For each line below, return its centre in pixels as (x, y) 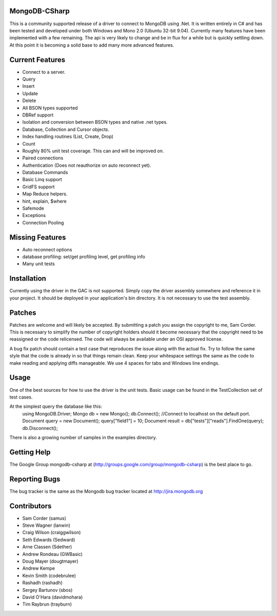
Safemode (33, 208)
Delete (29, 101)
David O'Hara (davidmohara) (53, 597)
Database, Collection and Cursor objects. (66, 129)
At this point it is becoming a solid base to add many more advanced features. (92, 45)
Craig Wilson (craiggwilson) (52, 532)
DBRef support (38, 115)
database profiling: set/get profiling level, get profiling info (84, 257)
